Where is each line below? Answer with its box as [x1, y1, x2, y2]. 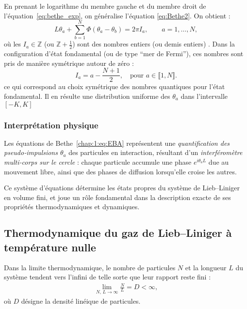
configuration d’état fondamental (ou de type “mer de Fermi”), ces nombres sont [4, 48, 244, 59]
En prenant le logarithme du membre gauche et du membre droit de [4, 1, 206, 11]
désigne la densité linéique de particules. [21, 295, 141, 306]
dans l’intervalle [181, 91, 228, 101]
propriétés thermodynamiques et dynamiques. [4, 201, 140, 212]
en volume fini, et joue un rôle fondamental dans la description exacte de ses [4, 192, 231, 202]
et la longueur [185, 262, 227, 272]
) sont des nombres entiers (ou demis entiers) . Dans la [72, 39, 235, 49]
